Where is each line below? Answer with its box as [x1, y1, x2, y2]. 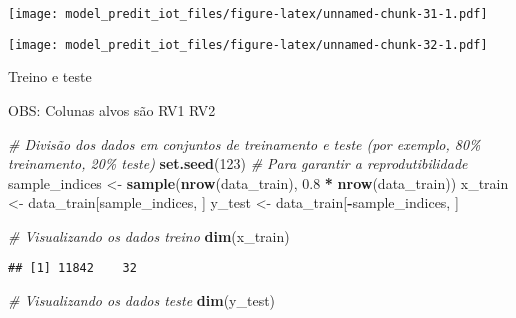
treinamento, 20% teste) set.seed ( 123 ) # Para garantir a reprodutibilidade [8, 153, 468, 174]
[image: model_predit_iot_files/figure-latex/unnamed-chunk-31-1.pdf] [8, 7, 488, 21]
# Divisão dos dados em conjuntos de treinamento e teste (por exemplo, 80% [8, 133, 481, 154]
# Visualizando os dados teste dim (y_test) [8, 290, 276, 311]
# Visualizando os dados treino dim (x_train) [8, 225, 290, 246]
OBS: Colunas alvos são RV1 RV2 [8, 99, 216, 120]
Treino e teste [8, 66, 92, 87]
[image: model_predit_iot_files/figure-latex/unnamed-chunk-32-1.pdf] [8, 37, 488, 52]
